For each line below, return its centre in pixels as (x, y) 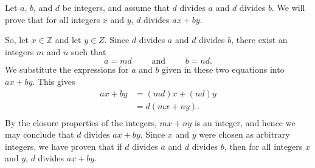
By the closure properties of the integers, (81, 122)
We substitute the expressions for (67, 69)
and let (68, 40)
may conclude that (40, 134)
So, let (17, 40)
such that (89, 51)
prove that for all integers (53, 19)
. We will (289, 7)
